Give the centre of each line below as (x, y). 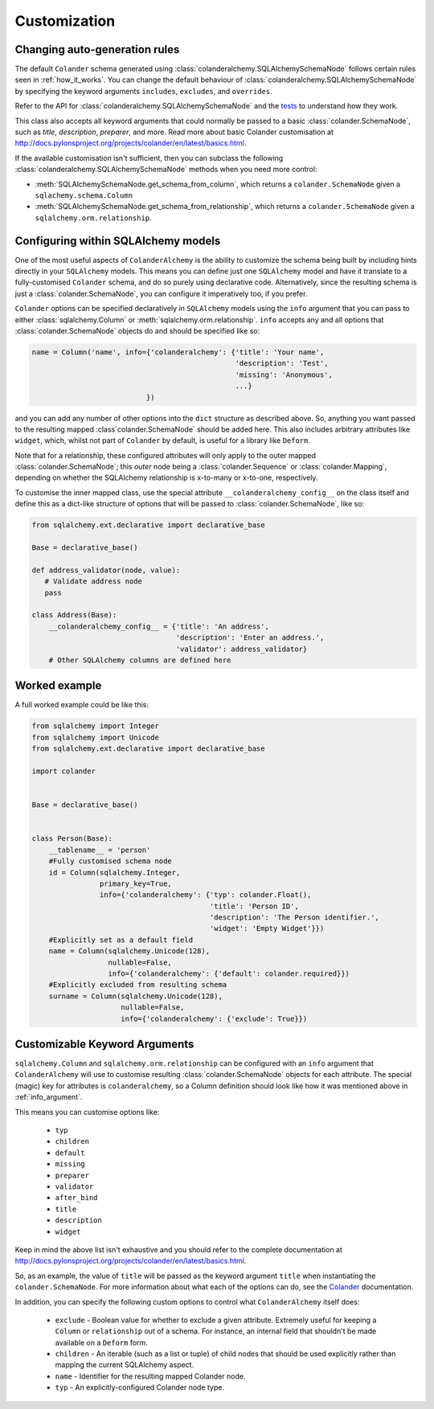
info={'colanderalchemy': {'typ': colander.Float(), (205, 895)
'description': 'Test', (282, 363)
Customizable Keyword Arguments (104, 1044)
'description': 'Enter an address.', (250, 638)
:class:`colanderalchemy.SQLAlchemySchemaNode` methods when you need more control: (166, 170)
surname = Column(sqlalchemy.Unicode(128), (135, 996)
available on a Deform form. (101, 1342)
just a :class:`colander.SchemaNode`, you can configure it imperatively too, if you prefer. (161, 293)
